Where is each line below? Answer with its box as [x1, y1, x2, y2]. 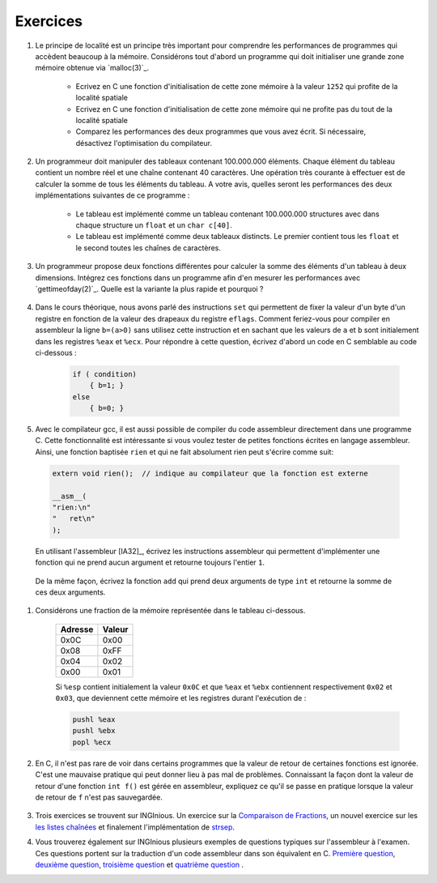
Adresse [60, 624, 94, 635]
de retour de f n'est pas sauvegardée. [35, 792, 163, 802]
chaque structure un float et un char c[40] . [75, 220, 232, 230]
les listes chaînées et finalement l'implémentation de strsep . [35, 822, 235, 832]
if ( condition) [72, 369, 138, 378]
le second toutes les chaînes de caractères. [75, 243, 222, 253]
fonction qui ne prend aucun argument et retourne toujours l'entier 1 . [35, 557, 265, 567]
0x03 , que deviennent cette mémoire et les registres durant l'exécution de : [55, 693, 307, 703]
